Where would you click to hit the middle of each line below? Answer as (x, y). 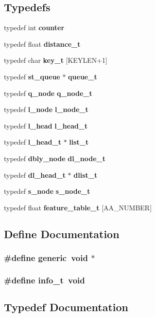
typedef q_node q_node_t (48, 93)
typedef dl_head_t (35, 175)
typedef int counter (34, 28)
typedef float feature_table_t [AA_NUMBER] (78, 207)
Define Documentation (62, 233)
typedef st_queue (32, 76)
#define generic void (46, 258)
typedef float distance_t (42, 44)
